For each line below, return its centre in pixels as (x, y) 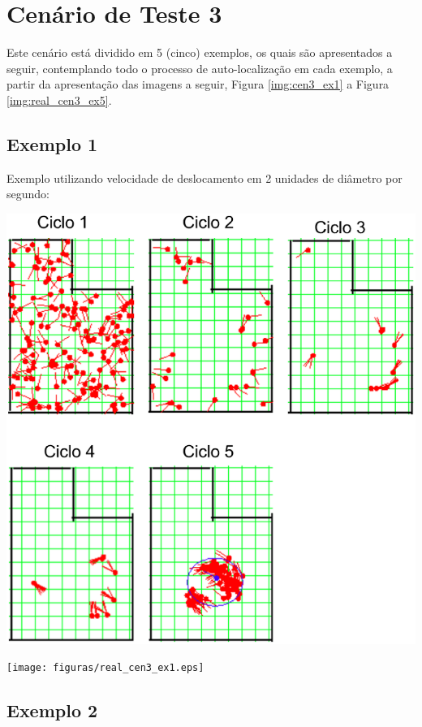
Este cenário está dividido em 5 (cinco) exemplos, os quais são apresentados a (200, 52)
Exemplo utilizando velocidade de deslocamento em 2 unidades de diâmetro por (205, 177)
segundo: (28, 194)
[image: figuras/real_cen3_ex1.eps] (105, 668)
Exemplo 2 (52, 710)
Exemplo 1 (52, 143)
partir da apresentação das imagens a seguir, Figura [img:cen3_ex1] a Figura (198, 84)
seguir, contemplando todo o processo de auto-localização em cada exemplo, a (200, 68)
